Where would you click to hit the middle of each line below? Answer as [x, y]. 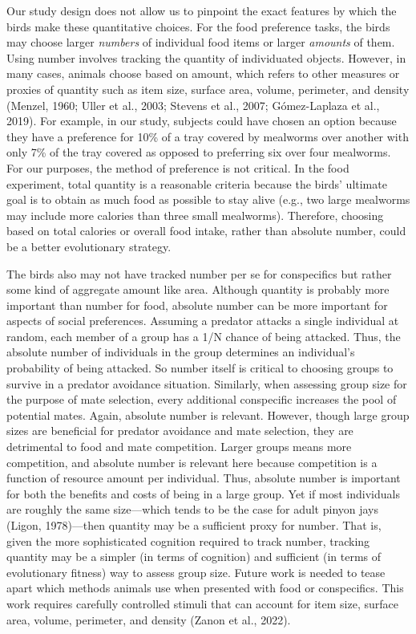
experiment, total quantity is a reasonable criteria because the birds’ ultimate [197, 183]
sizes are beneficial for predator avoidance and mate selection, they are [180, 431]
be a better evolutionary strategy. [89, 246]
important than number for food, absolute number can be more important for [197, 305]
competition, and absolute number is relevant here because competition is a [192, 462]
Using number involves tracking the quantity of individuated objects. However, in [206, 57]
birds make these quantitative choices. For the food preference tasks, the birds [198, 26]
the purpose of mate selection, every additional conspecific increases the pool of [202, 399]
